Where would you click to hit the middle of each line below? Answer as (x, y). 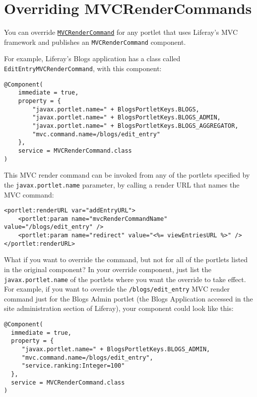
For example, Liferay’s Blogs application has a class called (92, 58)
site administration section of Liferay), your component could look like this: (119, 308)
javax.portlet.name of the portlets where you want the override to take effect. (125, 279)
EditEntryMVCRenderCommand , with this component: (83, 68)
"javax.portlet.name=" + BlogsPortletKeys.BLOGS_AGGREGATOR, (135, 126)
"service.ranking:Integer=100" (73, 366)
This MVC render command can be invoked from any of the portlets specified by (127, 175)
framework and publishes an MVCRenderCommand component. (95, 42)
